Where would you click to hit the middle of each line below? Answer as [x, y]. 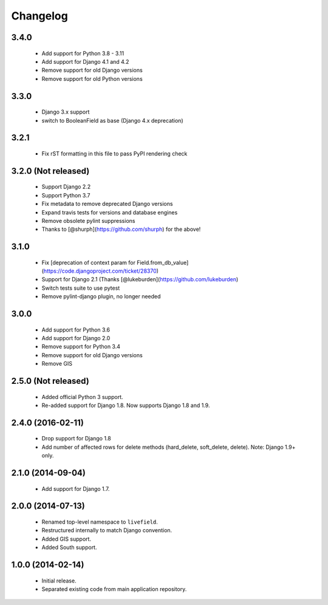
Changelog [39, 16]
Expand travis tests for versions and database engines [110, 212]
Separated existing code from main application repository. [114, 589]
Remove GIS [57, 364]
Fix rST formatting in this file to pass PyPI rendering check [114, 153]
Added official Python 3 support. [83, 397]
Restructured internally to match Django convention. [107, 530]
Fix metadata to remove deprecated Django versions [107, 204]
